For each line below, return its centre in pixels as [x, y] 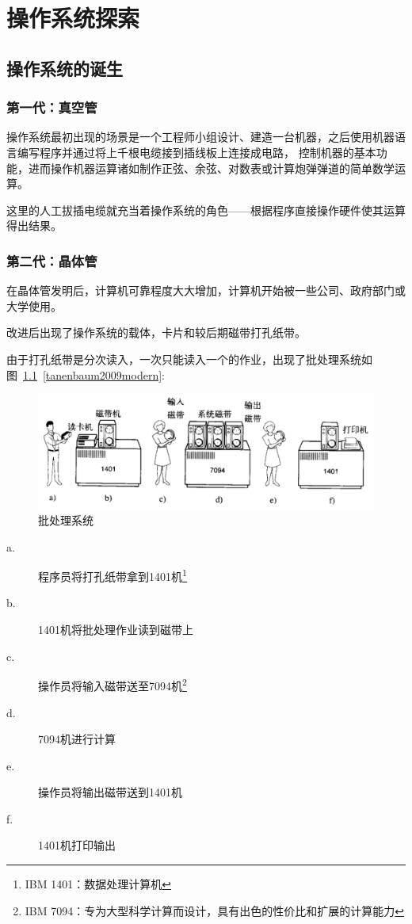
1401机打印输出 [77, 845]
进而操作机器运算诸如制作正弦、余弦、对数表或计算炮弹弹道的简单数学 [211, 168]
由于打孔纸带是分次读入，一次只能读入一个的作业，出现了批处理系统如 [189, 359]
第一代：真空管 [52, 107]
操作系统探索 [73, 18]
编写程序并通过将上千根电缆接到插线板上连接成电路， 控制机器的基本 [196, 152]
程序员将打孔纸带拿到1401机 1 [113, 575]
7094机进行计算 [77, 739]
